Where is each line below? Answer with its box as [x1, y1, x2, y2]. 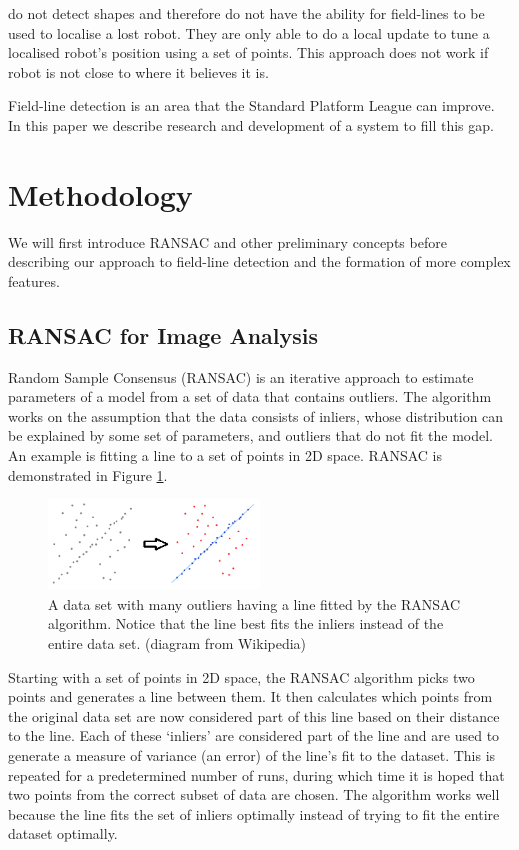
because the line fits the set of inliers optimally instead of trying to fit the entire [8, 803, 500, 824]
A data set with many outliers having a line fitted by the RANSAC [48, 593, 461, 614]
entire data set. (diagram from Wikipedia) [48, 632, 307, 653]
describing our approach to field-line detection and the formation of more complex [8, 251, 511, 272]
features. [8, 270, 60, 291]
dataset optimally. [8, 823, 118, 844]
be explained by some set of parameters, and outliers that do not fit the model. [8, 425, 493, 446]
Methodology [8, 173, 193, 214]
